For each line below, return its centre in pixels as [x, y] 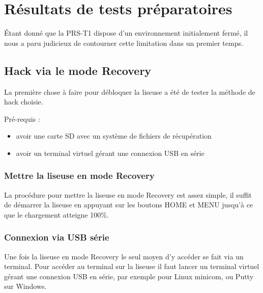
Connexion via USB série [57, 237]
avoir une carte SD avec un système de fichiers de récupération [114, 136]
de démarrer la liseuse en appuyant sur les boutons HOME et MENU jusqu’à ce [129, 205]
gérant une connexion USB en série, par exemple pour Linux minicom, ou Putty [129, 276]
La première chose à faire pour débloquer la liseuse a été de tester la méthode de [130, 91]
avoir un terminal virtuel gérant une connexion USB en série [110, 153]
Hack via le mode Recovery [78, 70]
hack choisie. [24, 102]
